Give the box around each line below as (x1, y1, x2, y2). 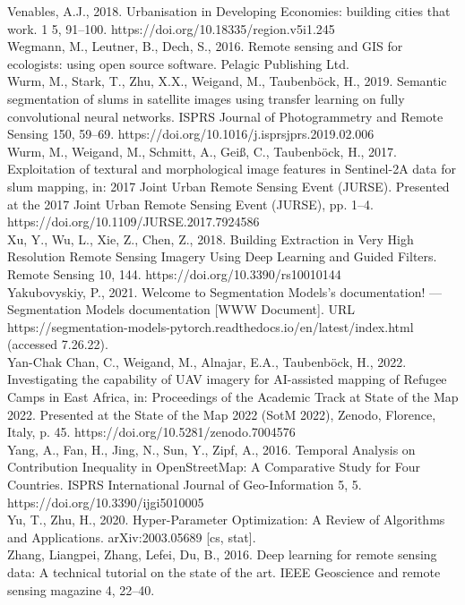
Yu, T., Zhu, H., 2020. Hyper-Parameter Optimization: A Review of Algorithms (7, 510, 445, 529)
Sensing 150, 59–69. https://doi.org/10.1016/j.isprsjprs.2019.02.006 (7, 124, 375, 143)
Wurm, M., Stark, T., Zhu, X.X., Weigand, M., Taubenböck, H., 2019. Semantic (7, 72, 447, 90)
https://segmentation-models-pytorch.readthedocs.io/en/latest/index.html (7, 317, 414, 336)
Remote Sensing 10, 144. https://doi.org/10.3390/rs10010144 (7, 264, 341, 283)
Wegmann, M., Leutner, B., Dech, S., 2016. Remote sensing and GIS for (7, 37, 403, 55)
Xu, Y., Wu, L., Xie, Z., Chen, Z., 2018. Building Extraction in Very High (7, 229, 414, 248)
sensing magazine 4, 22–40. (7, 580, 155, 599)
